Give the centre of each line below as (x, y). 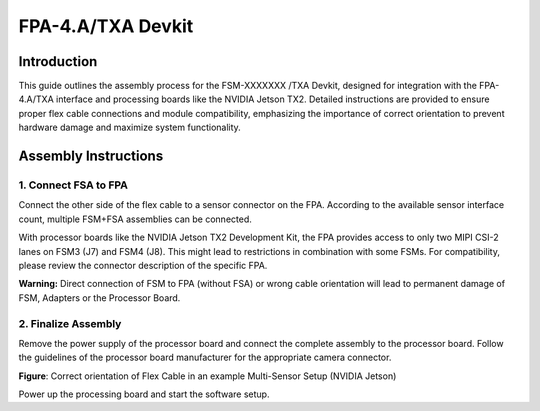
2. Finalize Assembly (70, 323)
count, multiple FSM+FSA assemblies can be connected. (135, 219)
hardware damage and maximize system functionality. (130, 127)
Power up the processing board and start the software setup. (144, 394)
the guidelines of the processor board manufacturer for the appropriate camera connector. (205, 357)
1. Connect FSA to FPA (73, 185)
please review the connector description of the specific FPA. (143, 265)
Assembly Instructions (91, 156)
